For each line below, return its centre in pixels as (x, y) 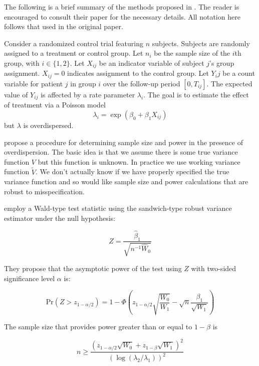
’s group (222, 63)
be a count (239, 73)
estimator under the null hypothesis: (60, 218)
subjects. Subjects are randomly (201, 43)
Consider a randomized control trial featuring (74, 43)
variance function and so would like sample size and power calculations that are (126, 181)
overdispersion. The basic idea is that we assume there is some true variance (121, 152)
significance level (30, 278)
